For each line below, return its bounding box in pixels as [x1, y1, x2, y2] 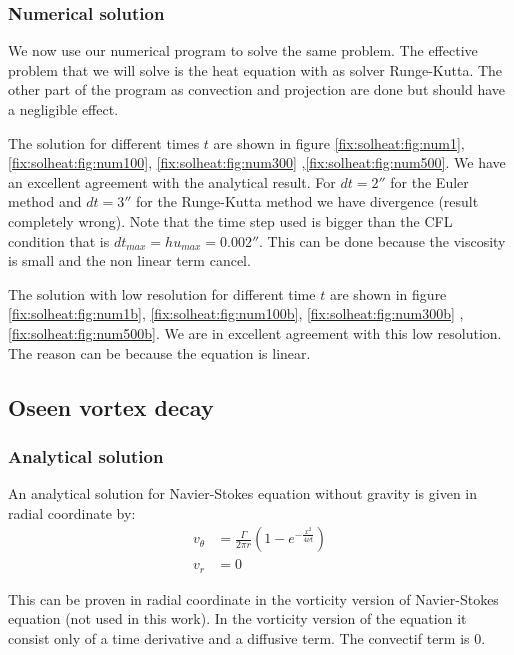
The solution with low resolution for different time [8, 283, 316, 304]
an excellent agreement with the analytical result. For [8, 171, 336, 192]
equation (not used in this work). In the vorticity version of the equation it [8, 608, 467, 629]
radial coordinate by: [8, 502, 136, 523]
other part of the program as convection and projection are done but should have [8, 79, 506, 100]
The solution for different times [8, 132, 200, 153]
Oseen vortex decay [8, 391, 214, 422]
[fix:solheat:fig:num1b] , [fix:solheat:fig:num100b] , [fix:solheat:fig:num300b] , [8, 303, 464, 324]
